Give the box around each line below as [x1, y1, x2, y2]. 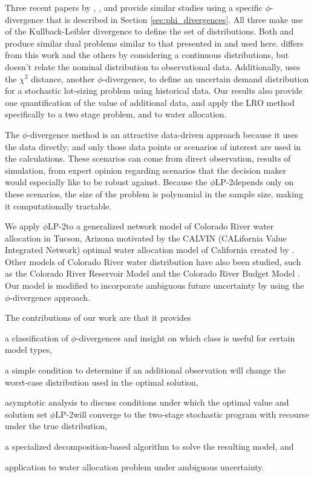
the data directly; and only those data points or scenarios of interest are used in [5, 140, 301, 153]
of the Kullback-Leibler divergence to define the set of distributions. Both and [5, 25, 294, 38]
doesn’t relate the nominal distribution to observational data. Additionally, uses [5, 60, 301, 73]
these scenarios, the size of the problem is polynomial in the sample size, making [5, 187, 303, 200]
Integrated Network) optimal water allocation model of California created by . [5, 243, 295, 256]
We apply [5, 220, 40, 232]
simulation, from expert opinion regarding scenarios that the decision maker [5, 163, 286, 176]
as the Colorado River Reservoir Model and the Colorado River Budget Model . [5, 267, 300, 280]
